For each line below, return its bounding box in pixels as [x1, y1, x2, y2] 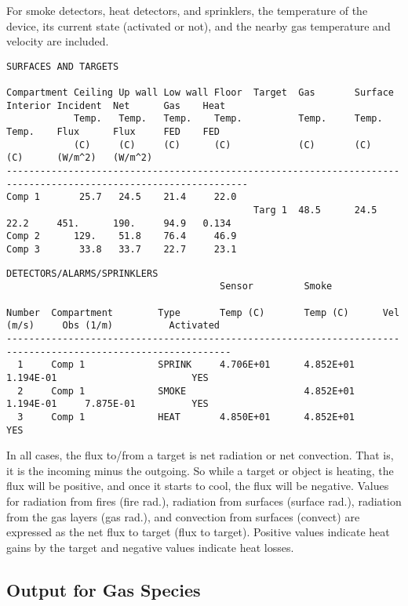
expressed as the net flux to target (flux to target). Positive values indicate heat [6, 524, 390, 540]
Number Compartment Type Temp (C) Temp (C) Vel [6, 307, 400, 318]
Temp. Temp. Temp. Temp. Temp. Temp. [73, 113, 383, 125]
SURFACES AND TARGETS [6, 60, 119, 72]
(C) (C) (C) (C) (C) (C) [73, 139, 372, 151]
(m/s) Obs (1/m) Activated [6, 320, 220, 332]
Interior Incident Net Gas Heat [6, 100, 226, 111]
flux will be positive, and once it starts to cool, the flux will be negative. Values [6, 477, 389, 494]
